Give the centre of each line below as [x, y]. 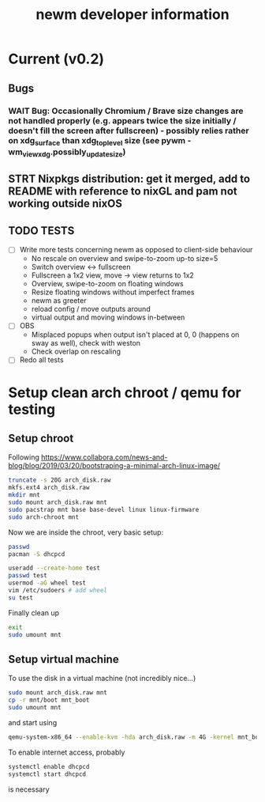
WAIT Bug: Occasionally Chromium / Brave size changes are [126, 111]
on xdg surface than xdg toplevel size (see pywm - [100, 141]
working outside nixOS [65, 204]
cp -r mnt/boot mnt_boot [49, 700]
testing [32, 409]
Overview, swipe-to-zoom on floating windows [107, 284]
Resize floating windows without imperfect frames [113, 292]
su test [21, 598]
